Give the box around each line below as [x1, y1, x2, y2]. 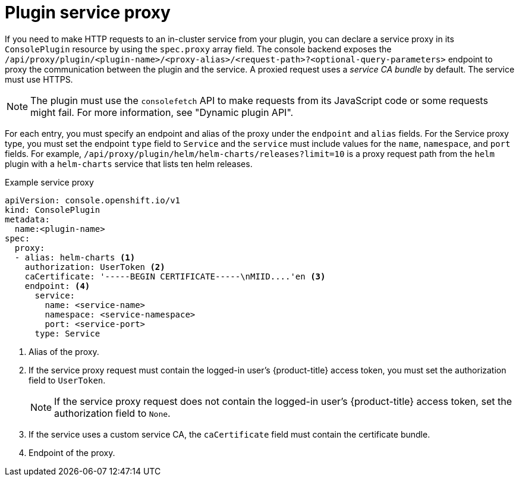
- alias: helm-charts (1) [14, 252, 136, 262]
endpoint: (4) [24, 281, 90, 291]
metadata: [5, 214, 50, 224]
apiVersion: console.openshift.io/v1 [5, 195, 181, 205]
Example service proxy [5, 177, 94, 187]
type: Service [34, 328, 100, 338]
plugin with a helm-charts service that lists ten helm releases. [5, 158, 253, 169]
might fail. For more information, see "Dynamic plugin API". [30, 106, 294, 118]
